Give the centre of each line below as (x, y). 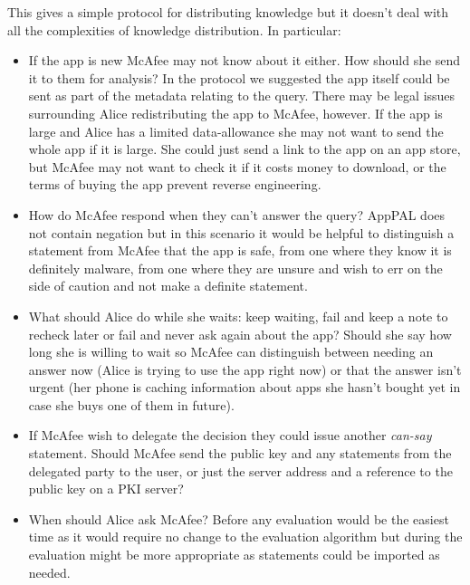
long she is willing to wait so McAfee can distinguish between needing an (231, 352)
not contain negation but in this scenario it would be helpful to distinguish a (241, 232)
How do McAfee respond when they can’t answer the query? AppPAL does (237, 214)
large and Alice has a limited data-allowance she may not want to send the (236, 131)
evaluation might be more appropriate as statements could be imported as (234, 555)
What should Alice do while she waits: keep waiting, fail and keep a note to (238, 316)
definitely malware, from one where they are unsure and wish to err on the (235, 268)
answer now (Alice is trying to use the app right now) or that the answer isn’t (245, 369)
